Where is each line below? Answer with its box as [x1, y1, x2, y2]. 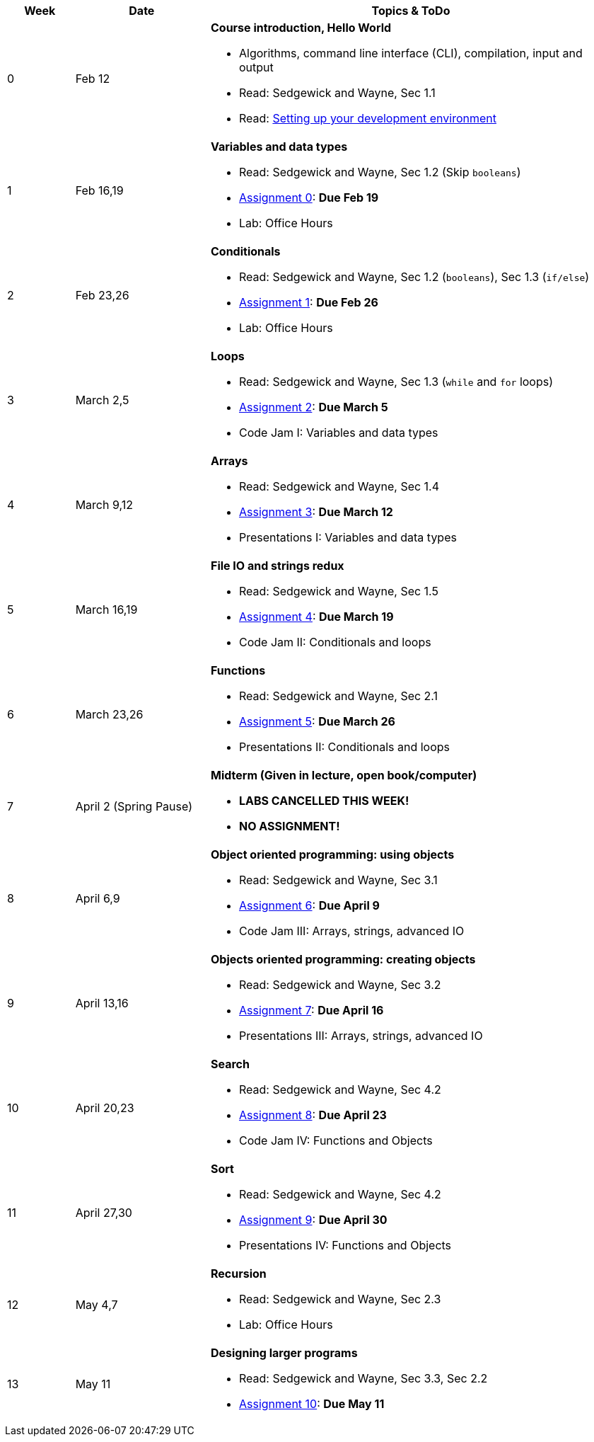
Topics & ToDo [371, 4, 450, 18]
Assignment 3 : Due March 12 [238, 505, 393, 519]
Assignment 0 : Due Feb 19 [238, 190, 379, 205]
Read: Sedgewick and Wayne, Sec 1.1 [238, 86, 436, 100]
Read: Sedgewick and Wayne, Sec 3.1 [238, 873, 438, 887]
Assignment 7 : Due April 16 [238, 1003, 384, 1017]
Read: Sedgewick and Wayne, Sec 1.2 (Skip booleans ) [238, 165, 521, 179]
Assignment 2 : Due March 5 [238, 400, 388, 414]
